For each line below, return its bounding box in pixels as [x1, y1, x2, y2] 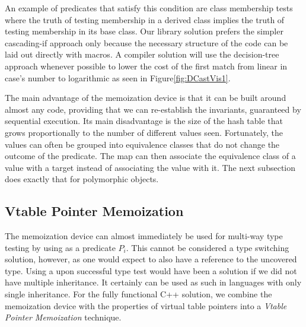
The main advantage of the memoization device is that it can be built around [5, 91, 286, 104]
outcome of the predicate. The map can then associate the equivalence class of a [5, 150, 296, 162]
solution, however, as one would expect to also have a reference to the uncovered [5, 253, 297, 265]
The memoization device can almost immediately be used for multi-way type [5, 230, 283, 242]
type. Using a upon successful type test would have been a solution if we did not [5, 264, 297, 277]
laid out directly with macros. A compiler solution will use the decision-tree [5, 48, 279, 61]
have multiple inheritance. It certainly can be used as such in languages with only [5, 276, 302, 288]
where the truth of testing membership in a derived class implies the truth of [5, 13, 285, 26]
